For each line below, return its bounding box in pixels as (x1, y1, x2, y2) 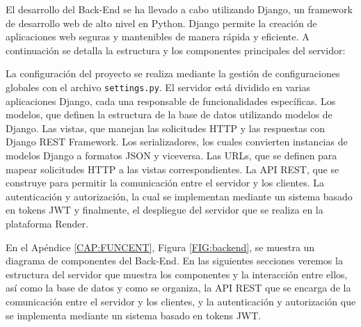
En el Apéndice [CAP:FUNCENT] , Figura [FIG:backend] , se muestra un (6, 239, 315, 254)
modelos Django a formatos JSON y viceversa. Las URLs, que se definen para (6, 148, 337, 162)
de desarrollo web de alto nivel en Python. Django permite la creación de (6, 15, 317, 30)
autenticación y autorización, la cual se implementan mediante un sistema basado (6, 189, 353, 203)
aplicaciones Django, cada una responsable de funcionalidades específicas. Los (6, 93, 336, 108)
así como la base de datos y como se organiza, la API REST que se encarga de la (6, 280, 351, 295)
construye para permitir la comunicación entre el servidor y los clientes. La (6, 175, 325, 190)
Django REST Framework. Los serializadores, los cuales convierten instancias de (6, 134, 348, 149)
